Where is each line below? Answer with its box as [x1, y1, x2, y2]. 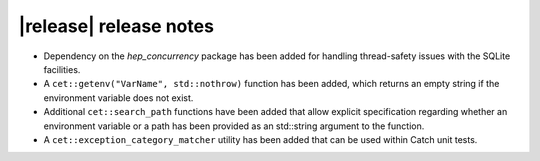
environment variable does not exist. [43, 91, 194, 104]
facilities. [43, 63, 81, 75]
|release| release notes [18, 15, 215, 37]
